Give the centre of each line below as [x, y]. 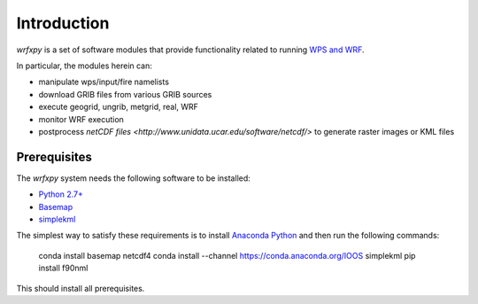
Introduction [63, 23]
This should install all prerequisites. [81, 288]
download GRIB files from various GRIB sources [125, 94]
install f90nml [63, 268]
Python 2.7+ [61, 194]
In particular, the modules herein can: [84, 66]
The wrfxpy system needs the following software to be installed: [134, 178]
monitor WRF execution [81, 119]
